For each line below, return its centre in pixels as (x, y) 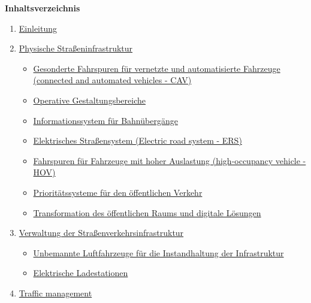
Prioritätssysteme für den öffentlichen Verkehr (118, 192)
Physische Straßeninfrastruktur (76, 48)
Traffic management (55, 293)
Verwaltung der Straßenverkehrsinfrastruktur (101, 233)
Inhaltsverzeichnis (43, 8)
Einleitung (38, 28)
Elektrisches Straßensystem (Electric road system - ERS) (138, 140)
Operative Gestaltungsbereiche (89, 100)
